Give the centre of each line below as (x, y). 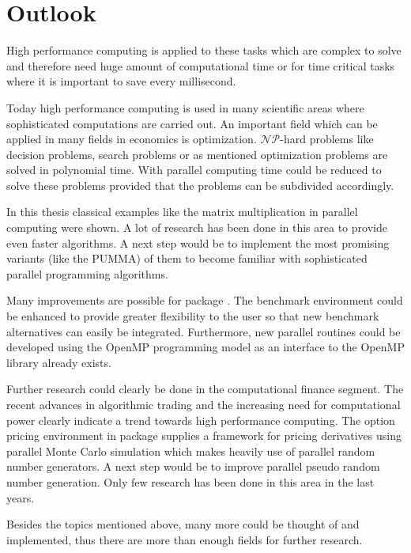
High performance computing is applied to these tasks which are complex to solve (204, 50)
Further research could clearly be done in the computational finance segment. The (205, 389)
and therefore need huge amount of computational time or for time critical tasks (201, 65)
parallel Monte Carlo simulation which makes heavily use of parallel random (191, 451)
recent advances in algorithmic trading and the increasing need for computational (204, 404)
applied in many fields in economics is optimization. (132, 139)
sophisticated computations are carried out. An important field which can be (192, 123)
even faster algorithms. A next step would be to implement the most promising (198, 242)
